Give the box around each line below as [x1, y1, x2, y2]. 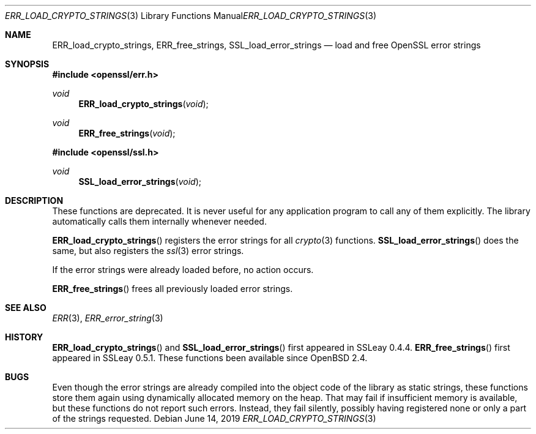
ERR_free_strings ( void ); [78, 128, 176, 138]
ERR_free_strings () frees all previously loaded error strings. [52, 283, 293, 294]
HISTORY [5, 332, 43, 342]
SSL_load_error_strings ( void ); [78, 176, 201, 187]
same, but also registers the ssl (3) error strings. [52, 245, 244, 256]
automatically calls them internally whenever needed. [52, 216, 267, 226]
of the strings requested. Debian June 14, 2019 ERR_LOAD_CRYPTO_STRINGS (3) [52, 413, 376, 424]
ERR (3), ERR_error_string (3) [52, 313, 163, 323]
